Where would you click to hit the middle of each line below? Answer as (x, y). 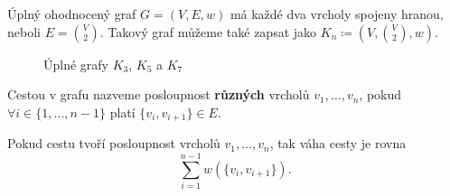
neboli (24, 31)
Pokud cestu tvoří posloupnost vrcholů (114, 143)
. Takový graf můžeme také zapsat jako (208, 31)
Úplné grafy (76, 64)
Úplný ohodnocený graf (72, 14)
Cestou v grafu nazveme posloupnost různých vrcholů (159, 94)
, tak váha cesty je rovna (338, 143)
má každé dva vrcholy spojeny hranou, (337, 14)
